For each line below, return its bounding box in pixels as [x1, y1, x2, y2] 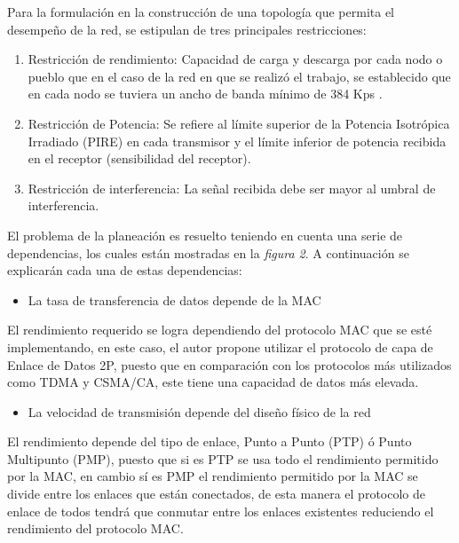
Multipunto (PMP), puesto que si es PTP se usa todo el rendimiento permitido [7, 449, 439, 468]
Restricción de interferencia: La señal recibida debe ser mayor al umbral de [28, 178, 436, 197]
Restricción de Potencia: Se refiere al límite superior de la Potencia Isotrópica [28, 114, 450, 132]
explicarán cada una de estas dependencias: [7, 261, 242, 279]
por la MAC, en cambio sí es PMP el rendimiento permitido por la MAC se [7, 467, 418, 485]
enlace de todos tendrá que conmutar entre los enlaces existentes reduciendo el [7, 501, 434, 520]
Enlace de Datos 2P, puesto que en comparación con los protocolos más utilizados [7, 355, 452, 374]
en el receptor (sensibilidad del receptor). [28, 149, 251, 168]
